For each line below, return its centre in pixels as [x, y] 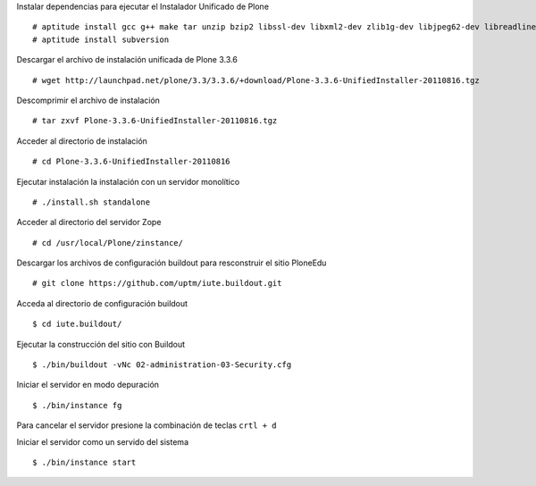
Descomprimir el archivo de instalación [88, 100]
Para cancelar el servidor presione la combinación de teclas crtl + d [147, 425]
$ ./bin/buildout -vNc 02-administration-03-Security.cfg [162, 365]
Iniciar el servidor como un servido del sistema [103, 441]
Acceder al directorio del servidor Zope [89, 222]
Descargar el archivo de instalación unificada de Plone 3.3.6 [127, 60]
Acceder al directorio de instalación [82, 141]
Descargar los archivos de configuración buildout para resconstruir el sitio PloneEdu [172, 263]
